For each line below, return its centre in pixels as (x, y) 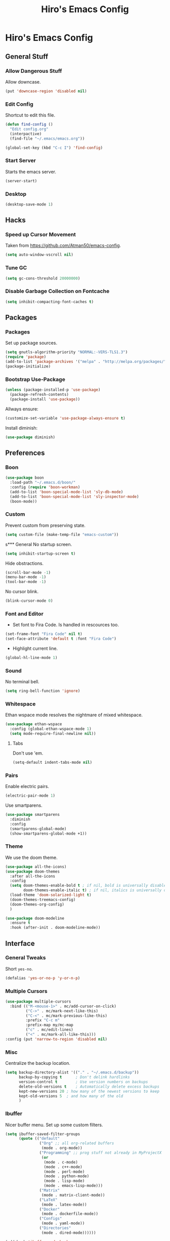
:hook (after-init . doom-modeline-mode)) (55, 928)
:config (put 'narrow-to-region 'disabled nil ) (56, 1039)
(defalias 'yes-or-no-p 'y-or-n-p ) (43, 978)
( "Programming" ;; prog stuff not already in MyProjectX (100, 1153)
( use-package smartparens (32, 815)
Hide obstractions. (25, 563)
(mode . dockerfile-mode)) (70, 1214)
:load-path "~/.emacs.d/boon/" (43, 483)
